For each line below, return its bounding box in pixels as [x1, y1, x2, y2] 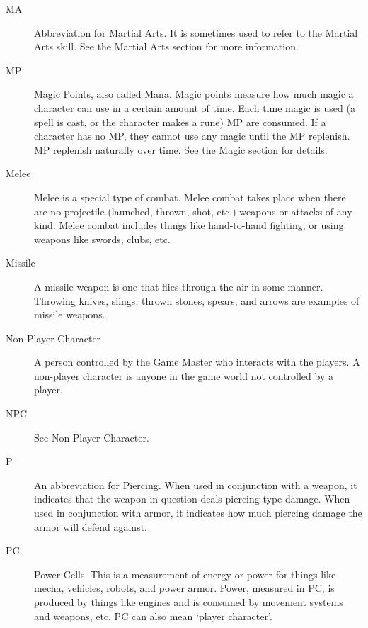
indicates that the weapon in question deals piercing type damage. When [34, 491, 350, 506]
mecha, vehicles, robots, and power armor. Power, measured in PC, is [34, 581, 335, 595]
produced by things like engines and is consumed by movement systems [34, 595, 343, 609]
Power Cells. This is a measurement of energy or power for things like [34, 566, 336, 581]
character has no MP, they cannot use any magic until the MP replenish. [34, 128, 350, 143]
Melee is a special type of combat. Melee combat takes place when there [34, 189, 346, 204]
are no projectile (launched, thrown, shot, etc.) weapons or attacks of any [34, 203, 352, 218]
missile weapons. [34, 307, 105, 322]
